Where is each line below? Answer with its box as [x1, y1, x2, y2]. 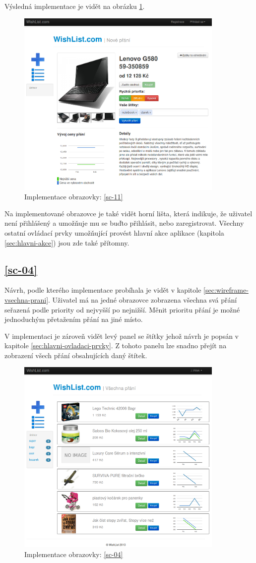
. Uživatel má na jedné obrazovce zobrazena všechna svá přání [48, 294, 237, 305]
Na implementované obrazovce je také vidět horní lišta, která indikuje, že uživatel [4, 208, 253, 218]
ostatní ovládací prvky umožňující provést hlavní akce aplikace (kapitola [4, 227, 224, 238]
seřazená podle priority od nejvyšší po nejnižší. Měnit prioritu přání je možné [4, 304, 240, 314]
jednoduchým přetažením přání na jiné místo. [4, 314, 143, 324]
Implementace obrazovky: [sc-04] [24, 549, 123, 560]
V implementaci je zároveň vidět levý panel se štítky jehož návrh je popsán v [4, 330, 239, 341]
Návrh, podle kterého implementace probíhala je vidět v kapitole [4, 285, 201, 295]
